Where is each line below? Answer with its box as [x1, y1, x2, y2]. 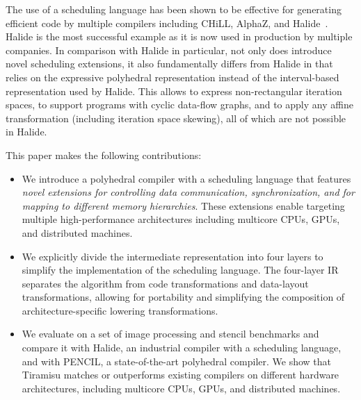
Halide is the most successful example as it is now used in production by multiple [6, 29, 353, 44]
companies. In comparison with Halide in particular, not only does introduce [6, 42, 332, 57]
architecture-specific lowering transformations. [22, 303, 218, 317]
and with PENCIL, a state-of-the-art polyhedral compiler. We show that [22, 353, 332, 368]
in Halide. [6, 124, 47, 139]
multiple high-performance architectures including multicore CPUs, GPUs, [22, 212, 340, 226]
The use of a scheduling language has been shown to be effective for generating [6, 2, 342, 16]
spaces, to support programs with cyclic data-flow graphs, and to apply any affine [6, 97, 353, 112]
